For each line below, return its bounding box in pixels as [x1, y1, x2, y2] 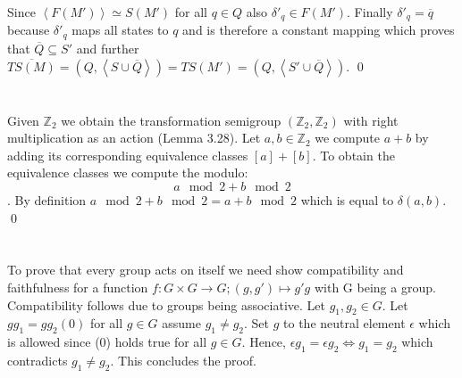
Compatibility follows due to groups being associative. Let [7, 295, 325, 314]
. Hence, [241, 333, 286, 351]
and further [76, 38, 139, 57]
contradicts [7, 351, 68, 370]
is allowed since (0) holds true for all [7, 333, 207, 351]
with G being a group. [314, 278, 436, 297]
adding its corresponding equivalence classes [7, 145, 248, 164]
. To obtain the [312, 145, 395, 164]
